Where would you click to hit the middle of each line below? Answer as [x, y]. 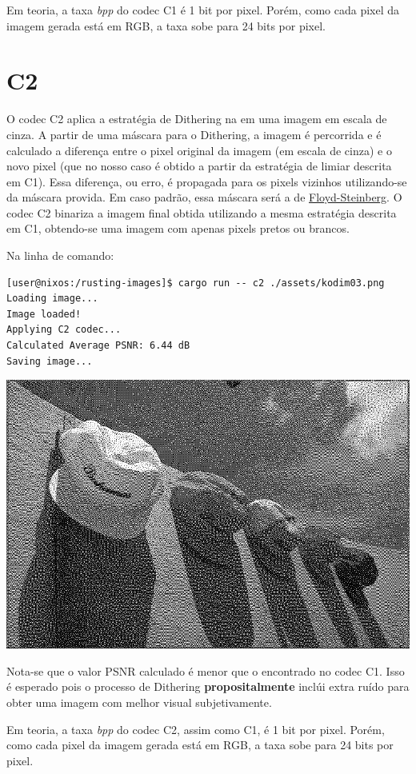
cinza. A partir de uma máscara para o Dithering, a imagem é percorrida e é [194, 134]
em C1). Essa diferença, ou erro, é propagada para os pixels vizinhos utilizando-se [207, 181]
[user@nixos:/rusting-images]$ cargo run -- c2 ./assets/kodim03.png [196, 283]
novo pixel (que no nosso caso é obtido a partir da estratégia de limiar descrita [199, 166]
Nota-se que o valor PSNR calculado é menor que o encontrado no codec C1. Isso [206, 670]
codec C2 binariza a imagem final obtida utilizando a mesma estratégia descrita [202, 212]
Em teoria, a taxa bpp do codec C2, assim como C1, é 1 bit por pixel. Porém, [196, 729]
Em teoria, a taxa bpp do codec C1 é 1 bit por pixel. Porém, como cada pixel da [203, 10]
